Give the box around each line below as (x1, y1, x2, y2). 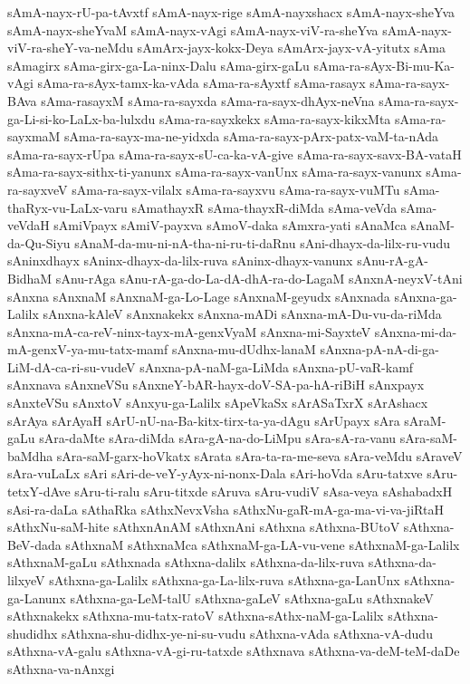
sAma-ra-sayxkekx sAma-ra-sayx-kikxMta (158, 109, 391, 128)
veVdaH (7, 216, 50, 235)
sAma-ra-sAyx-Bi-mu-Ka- (313, 55, 456, 74)
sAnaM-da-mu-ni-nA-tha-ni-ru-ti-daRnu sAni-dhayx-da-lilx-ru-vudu (74, 233, 450, 252)
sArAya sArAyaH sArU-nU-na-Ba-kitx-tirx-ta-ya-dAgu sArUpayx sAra (7, 410, 400, 429)
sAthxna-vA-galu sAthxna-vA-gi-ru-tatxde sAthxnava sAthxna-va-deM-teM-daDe (7, 641, 460, 660)
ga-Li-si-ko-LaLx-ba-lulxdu (7, 109, 156, 128)
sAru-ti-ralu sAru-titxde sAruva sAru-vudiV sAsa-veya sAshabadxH (74, 482, 453, 501)
